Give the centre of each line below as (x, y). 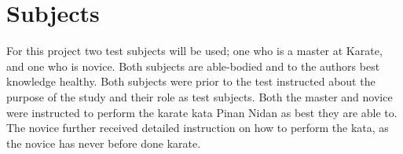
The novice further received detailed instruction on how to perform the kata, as (198, 128)
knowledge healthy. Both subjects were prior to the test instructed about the (191, 81)
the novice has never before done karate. (104, 143)
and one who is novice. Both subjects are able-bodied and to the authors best (193, 66)
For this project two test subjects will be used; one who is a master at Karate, (194, 51)
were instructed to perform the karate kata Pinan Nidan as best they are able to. (202, 112)
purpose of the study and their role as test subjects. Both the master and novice (200, 96)
